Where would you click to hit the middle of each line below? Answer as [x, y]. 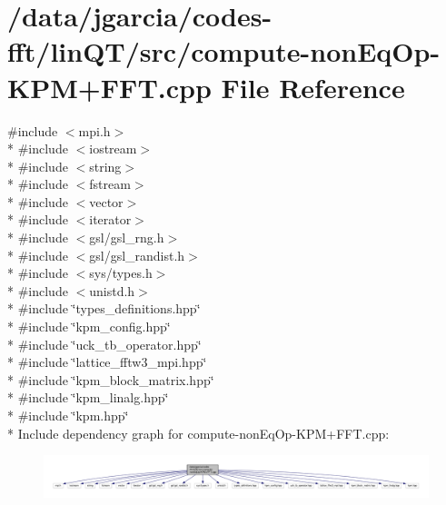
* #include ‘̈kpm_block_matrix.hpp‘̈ [111, 379]
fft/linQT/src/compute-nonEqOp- [224, 51]
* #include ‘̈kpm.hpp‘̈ [68, 415]
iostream [113, 149]
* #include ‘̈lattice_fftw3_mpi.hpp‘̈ [107, 362]
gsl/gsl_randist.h [137, 255]
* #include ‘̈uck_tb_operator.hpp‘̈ [104, 344]
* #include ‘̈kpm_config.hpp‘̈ [89, 327]
